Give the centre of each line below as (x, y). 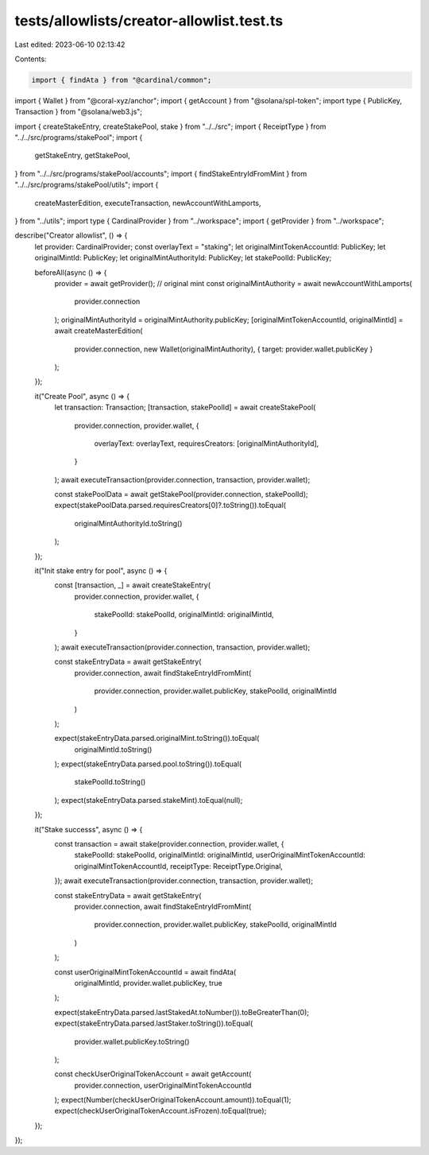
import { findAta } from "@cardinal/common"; (122, 80)
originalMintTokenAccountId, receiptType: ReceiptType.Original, (179, 866)
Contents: (31, 59)
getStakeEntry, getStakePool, (82, 156)
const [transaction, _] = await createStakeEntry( (132, 585)
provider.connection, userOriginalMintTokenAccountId (163, 1085)
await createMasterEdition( (99, 331)
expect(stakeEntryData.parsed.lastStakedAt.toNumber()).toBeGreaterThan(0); (182, 1012)
